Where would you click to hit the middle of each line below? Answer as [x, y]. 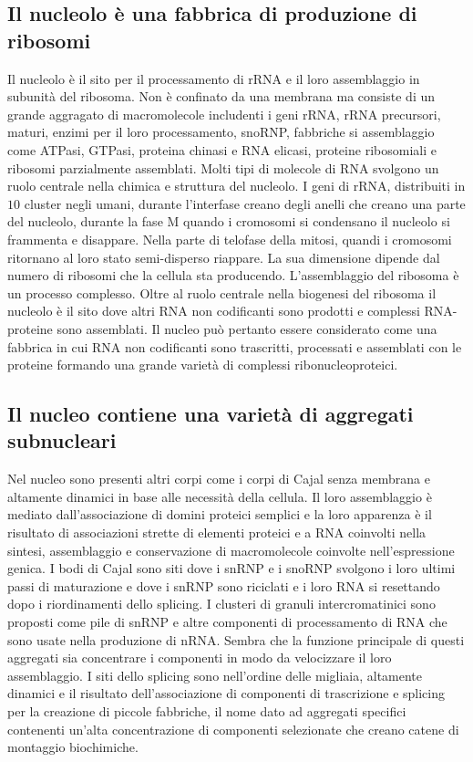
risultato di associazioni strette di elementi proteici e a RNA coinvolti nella [217, 532]
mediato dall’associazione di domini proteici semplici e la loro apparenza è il [220, 514]
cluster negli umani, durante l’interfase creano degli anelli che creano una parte [245, 203]
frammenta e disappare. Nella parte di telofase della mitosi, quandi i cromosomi [230, 239]
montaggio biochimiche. [73, 747]
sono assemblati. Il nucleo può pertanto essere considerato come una [247, 328]
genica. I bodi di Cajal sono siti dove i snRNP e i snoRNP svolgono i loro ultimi [231, 568]
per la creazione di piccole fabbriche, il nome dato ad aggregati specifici [207, 711]
